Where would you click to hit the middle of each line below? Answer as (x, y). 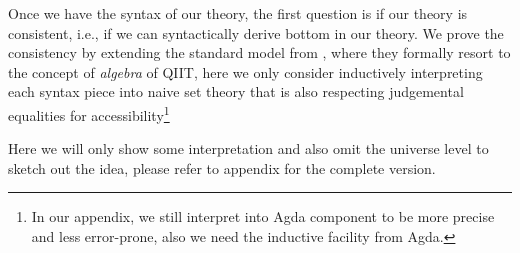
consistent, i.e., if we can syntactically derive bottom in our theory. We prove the (256, 32)
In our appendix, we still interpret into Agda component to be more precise (263, 216)
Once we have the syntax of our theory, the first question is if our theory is (238, 13)
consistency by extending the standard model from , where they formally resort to (259, 52)
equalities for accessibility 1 (89, 113)
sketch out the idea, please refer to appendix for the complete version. (222, 167)
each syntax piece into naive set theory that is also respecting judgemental (236, 91)
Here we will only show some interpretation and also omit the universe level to (248, 148)
